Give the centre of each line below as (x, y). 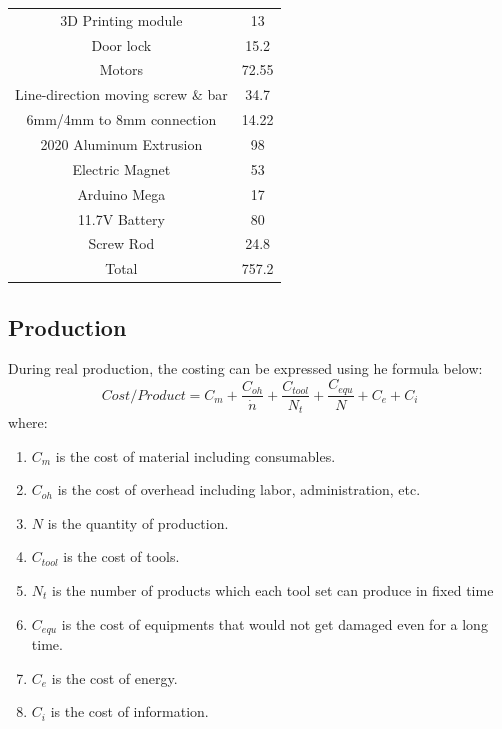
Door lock (121, 44)
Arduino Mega (121, 193)
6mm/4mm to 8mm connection (121, 119)
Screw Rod (121, 243)
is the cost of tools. (121, 556)
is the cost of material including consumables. (195, 455)
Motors (121, 69)
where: (28, 422)
